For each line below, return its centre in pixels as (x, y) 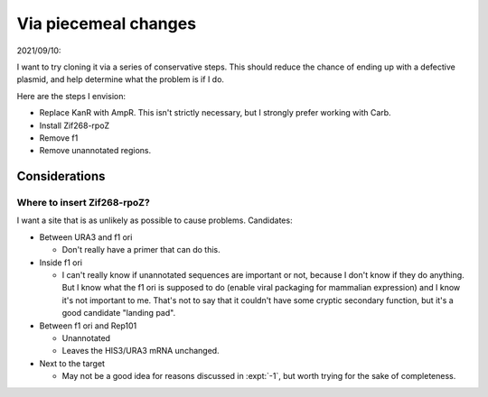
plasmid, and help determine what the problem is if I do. (121, 79)
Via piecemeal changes (107, 23)
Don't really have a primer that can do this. (141, 250)
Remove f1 (59, 138)
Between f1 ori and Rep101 (88, 326)
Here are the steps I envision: (71, 96)
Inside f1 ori (61, 263)
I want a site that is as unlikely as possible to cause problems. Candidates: (155, 220)
